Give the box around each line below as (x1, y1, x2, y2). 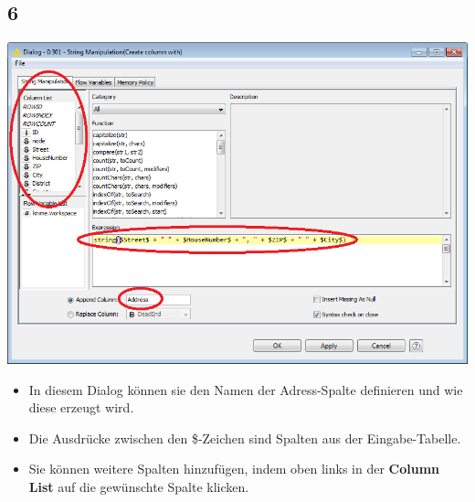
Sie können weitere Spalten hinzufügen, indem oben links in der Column (28, 459, 440, 478)
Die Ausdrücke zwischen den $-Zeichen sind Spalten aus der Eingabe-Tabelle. (28, 428, 461, 447)
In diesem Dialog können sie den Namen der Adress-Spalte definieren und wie (28, 379, 463, 399)
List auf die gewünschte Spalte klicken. (28, 477, 249, 497)
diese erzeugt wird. (28, 398, 134, 417)
